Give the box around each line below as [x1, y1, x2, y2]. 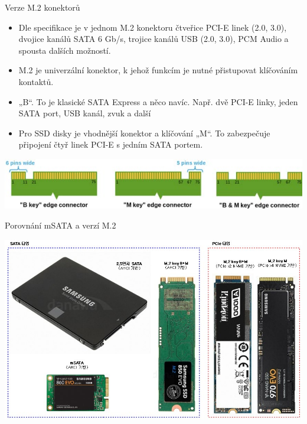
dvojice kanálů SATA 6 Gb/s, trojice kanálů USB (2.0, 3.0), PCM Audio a [18, 32, 289, 45]
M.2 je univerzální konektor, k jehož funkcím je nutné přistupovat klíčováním [18, 64, 298, 76]
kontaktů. [18, 75, 54, 87]
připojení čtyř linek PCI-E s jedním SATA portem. [18, 138, 203, 151]
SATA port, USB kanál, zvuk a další [18, 107, 151, 119]
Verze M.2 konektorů [5, 1, 80, 13]
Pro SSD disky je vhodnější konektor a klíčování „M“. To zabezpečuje [18, 126, 270, 139]
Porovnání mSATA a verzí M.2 [5, 219, 116, 231]
